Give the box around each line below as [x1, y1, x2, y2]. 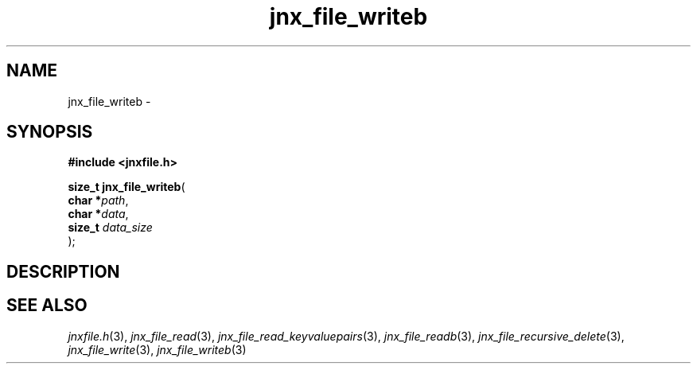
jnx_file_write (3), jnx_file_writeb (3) [68, 342, 247, 356]
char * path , [68, 193, 129, 208]
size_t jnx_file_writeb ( [68, 180, 185, 194]
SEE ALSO [6, 295, 88, 316]
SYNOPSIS [6, 122, 93, 142]
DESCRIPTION [6, 261, 120, 282]
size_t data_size [68, 220, 153, 235]
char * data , [68, 207, 129, 221]
